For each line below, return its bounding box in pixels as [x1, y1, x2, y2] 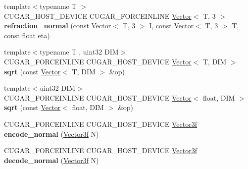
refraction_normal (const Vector [4, 20, 111, 31]
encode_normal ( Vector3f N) [4, 128, 99, 139]
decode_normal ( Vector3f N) [4, 155, 99, 165]
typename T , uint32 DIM [40, 47, 119, 57]
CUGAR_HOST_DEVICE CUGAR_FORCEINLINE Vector [4, 10, 192, 21]
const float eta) [4, 30, 50, 40]
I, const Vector [149, 20, 194, 31]
